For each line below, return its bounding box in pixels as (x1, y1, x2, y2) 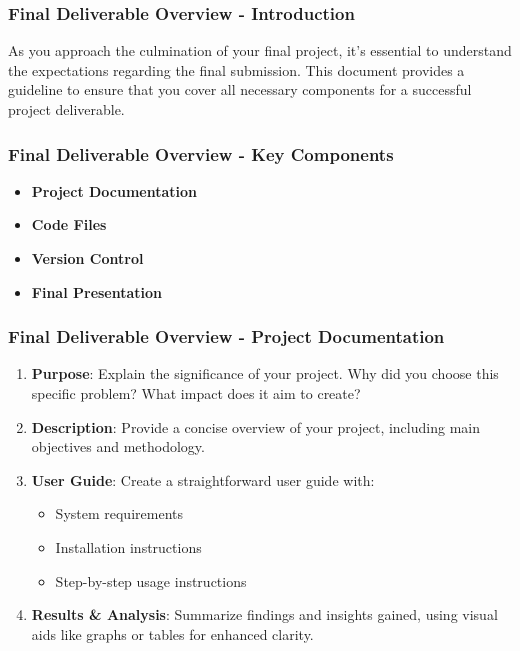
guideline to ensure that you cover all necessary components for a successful (8, 79, 472, 100)
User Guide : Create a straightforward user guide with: (31, 469, 375, 490)
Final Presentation (31, 281, 163, 302)
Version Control (31, 248, 144, 268)
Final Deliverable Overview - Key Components (8, 141, 394, 166)
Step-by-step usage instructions (55, 570, 247, 591)
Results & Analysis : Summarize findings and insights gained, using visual (31, 604, 498, 625)
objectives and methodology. (31, 436, 205, 457)
